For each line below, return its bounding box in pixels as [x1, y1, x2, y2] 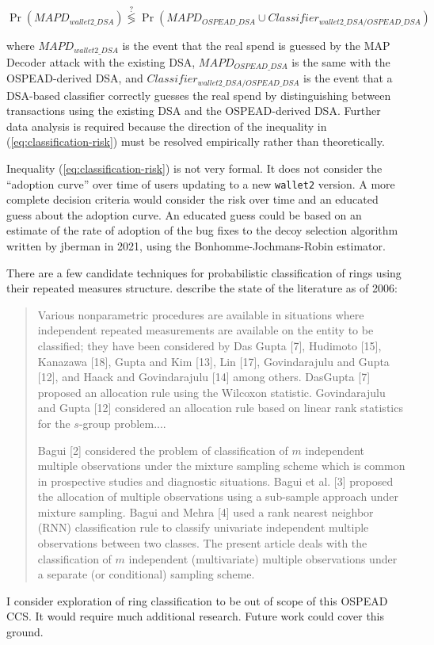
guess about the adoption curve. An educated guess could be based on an [6, 206, 362, 223]
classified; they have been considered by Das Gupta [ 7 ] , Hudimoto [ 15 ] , [37, 337, 382, 353]
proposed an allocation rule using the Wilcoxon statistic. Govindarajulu [37, 384, 386, 400]
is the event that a [303, 70, 393, 86]
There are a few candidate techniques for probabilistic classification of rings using [6, 264, 402, 281]
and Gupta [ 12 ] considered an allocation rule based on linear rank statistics [37, 399, 403, 416]
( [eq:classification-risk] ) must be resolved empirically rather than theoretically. [6, 133, 385, 150]
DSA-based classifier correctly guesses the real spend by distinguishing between [6, 86, 391, 103]
